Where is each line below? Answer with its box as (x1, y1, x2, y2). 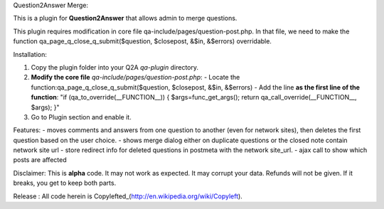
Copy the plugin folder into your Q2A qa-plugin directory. (31, 63, 199, 71)
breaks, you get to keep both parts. (13, 178, 117, 188)
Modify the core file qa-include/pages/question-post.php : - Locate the (31, 73, 240, 82)
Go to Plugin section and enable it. (31, 112, 132, 121)
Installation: (13, 50, 48, 58)
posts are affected (13, 156, 67, 164)
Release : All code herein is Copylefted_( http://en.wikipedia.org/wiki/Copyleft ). (13, 192, 243, 200)
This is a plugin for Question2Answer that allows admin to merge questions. (13, 14, 238, 23)
